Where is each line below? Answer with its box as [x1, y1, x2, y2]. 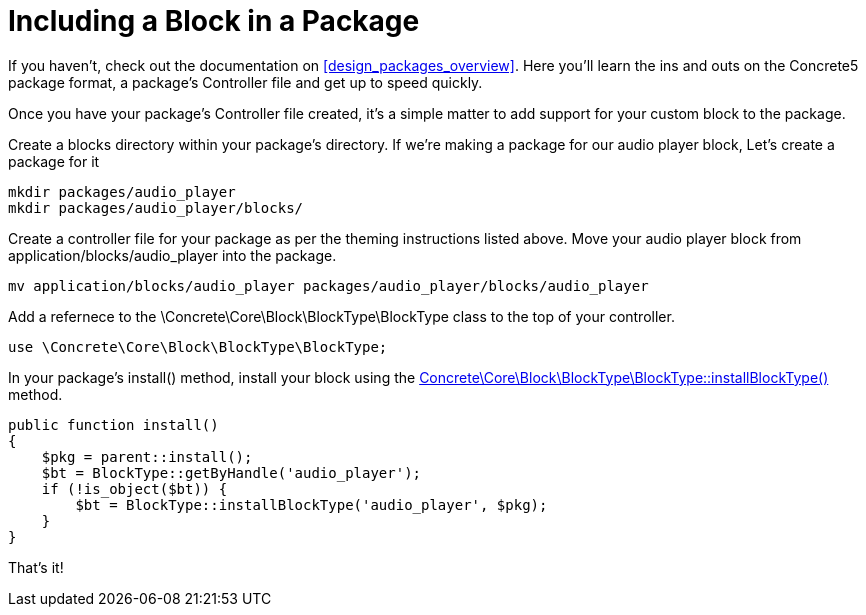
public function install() [8, 416, 219, 433]
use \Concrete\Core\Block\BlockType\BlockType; [8, 338, 388, 355]
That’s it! [8, 558, 64, 576]
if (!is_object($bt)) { [41, 480, 228, 497]
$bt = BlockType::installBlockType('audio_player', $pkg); [75, 496, 548, 513]
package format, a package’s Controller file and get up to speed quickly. [8, 73, 483, 91]
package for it [8, 152, 100, 170]
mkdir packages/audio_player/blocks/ [8, 199, 304, 216]
